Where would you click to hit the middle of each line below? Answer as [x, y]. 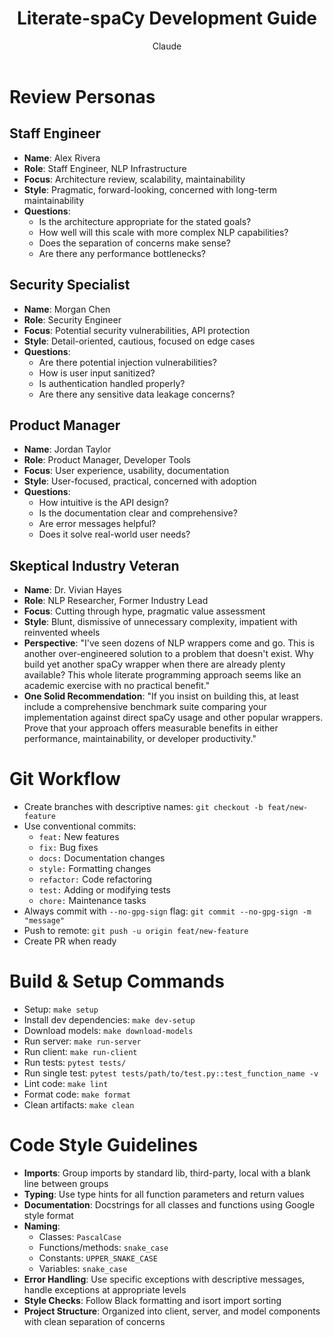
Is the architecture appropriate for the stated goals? [145, 221]
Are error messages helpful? [97, 524]
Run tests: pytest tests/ [75, 1063]
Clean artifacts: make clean [79, 1105]
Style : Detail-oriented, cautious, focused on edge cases [139, 341]
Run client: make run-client [80, 1052]
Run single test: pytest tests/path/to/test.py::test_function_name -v [171, 1073]
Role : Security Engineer [72, 319]
